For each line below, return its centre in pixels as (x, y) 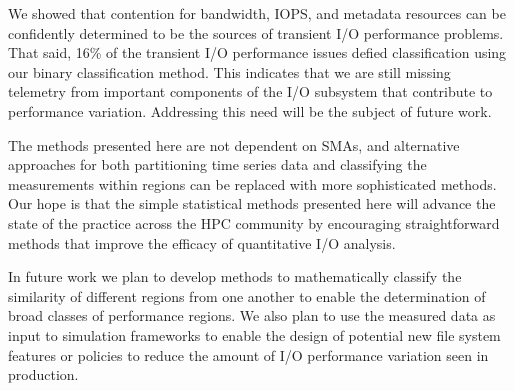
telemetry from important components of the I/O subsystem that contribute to (250, 91)
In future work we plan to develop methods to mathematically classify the (235, 276)
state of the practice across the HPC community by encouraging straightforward (254, 222)
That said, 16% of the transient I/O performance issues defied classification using (257, 52)
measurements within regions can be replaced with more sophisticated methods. (252, 183)
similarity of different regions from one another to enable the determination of (247, 295)
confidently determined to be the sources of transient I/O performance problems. (256, 32)
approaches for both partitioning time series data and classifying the (217, 164)
